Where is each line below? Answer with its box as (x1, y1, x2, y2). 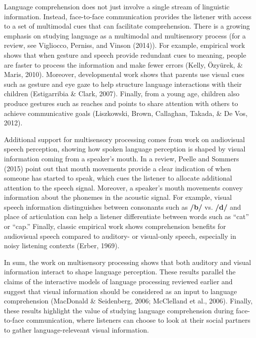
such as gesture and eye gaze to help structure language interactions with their (4, 78, 242, 89)
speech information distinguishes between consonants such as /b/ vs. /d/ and (4, 201, 241, 212)
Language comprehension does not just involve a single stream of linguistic (4, 1, 230, 11)
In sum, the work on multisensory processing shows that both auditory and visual (4, 257, 251, 267)
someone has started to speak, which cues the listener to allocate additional (4, 173, 232, 183)
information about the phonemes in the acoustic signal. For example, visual (4, 192, 232, 202)
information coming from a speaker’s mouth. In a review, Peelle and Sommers (4, 153, 239, 163)
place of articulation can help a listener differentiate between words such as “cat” (4, 211, 249, 222)
